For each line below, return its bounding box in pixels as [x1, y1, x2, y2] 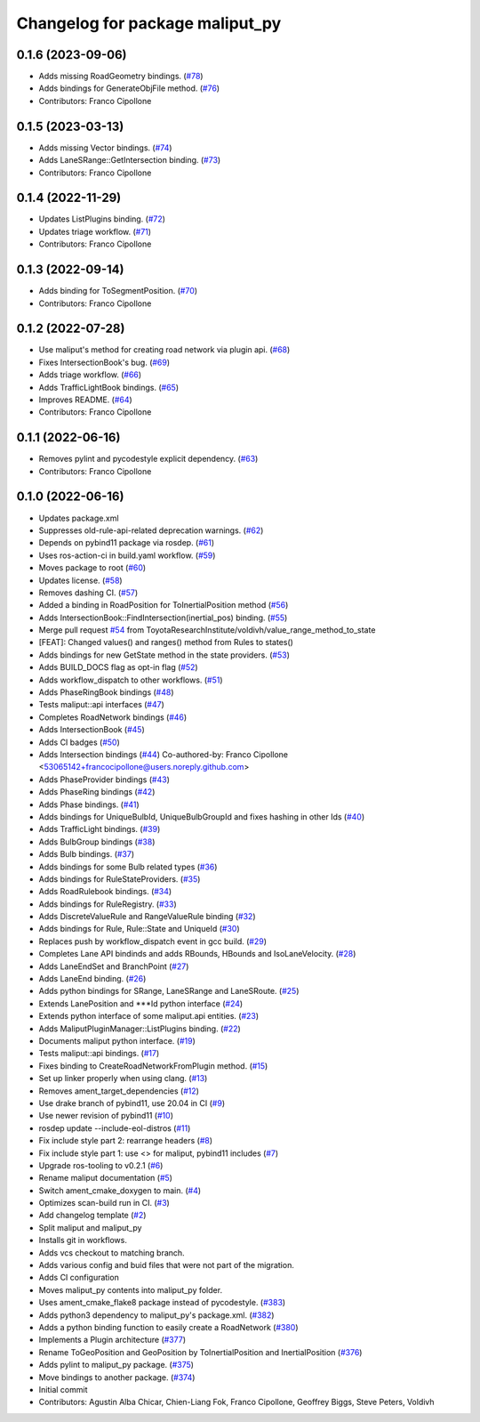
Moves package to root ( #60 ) [38, 562, 147, 573]
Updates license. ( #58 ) [38, 575, 124, 586]
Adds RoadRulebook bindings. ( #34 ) [38, 886, 172, 897]
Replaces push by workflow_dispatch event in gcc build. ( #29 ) [38, 935, 267, 947]
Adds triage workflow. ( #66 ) [38, 369, 142, 380]
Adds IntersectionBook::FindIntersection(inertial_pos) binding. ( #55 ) [38, 612, 288, 623]
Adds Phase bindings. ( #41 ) [38, 799, 140, 810]
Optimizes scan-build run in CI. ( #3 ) [38, 1198, 171, 1208]
